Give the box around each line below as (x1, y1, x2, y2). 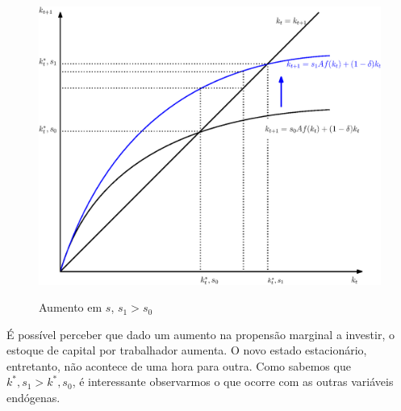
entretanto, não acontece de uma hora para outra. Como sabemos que (6, 357, 351, 374)
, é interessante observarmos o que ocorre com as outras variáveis (72, 373, 394, 390)
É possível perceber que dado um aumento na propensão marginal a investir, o (6, 325, 395, 342)
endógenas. (6, 389, 61, 406)
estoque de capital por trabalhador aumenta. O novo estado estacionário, (6, 342, 367, 359)
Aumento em (39, 299, 102, 316)
